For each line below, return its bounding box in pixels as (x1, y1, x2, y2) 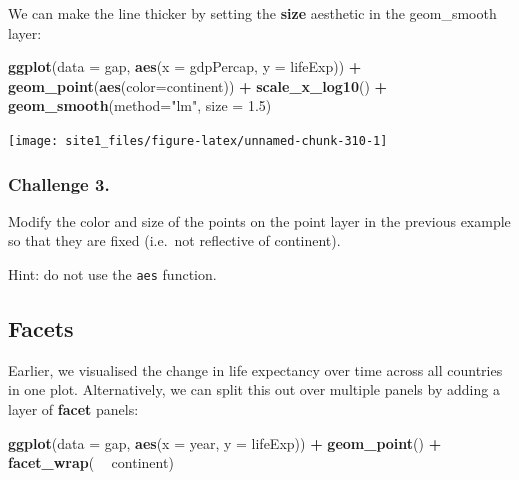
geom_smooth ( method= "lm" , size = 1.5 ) (8, 95, 272, 116)
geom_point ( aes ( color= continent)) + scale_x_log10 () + (8, 75, 388, 96)
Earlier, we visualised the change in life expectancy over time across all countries (8, 359, 503, 380)
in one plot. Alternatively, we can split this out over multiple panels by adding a (8, 379, 500, 400)
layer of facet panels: (8, 399, 139, 420)
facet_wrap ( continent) (8, 452, 174, 473)
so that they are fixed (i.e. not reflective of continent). (8, 230, 341, 251)
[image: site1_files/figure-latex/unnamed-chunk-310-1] (8, 133, 388, 148)
